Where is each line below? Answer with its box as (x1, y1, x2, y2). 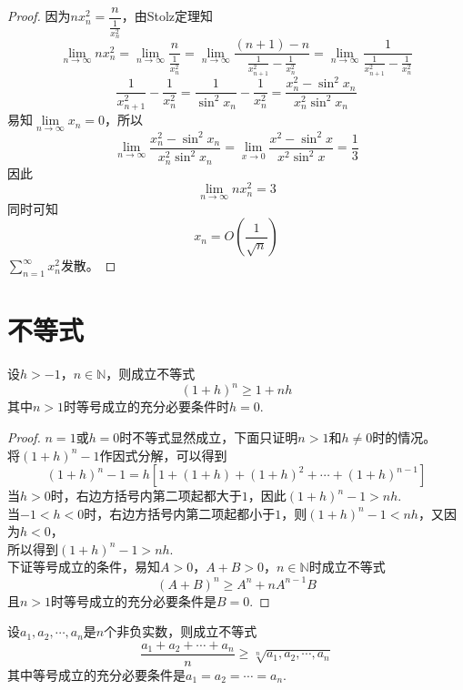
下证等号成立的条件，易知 (7, 557, 160, 576)
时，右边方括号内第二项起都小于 (84, 503, 276, 523)
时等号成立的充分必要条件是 (51, 591, 217, 610)
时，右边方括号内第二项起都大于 (50, 486, 242, 505)
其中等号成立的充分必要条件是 (7, 665, 186, 684)
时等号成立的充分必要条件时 (64, 397, 230, 416)
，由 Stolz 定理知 (121, 6, 214, 25)
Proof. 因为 (7, 6, 71, 25)
